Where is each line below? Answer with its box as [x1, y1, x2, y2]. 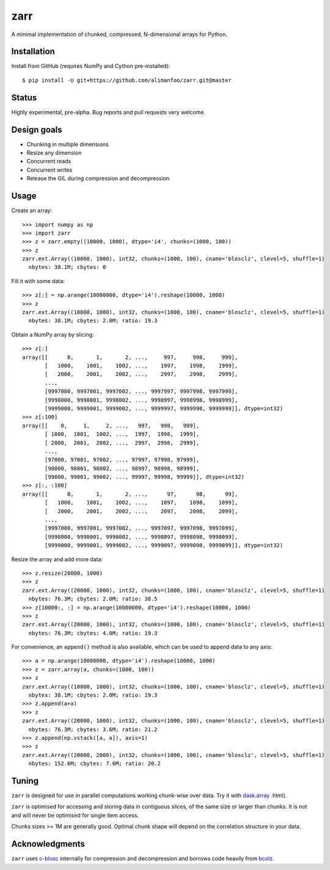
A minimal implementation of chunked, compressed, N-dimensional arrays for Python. [11, 31, 227, 38]
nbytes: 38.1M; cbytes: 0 [28, 264, 106, 271]
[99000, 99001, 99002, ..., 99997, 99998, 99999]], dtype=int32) [45, 474, 244, 481]
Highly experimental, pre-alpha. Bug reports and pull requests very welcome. [11, 108, 206, 116]
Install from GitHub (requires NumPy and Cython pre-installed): [11, 62, 170, 70]
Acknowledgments [11, 839, 86, 849]
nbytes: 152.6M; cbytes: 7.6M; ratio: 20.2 [28, 760, 161, 767]
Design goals [11, 124, 62, 135]
